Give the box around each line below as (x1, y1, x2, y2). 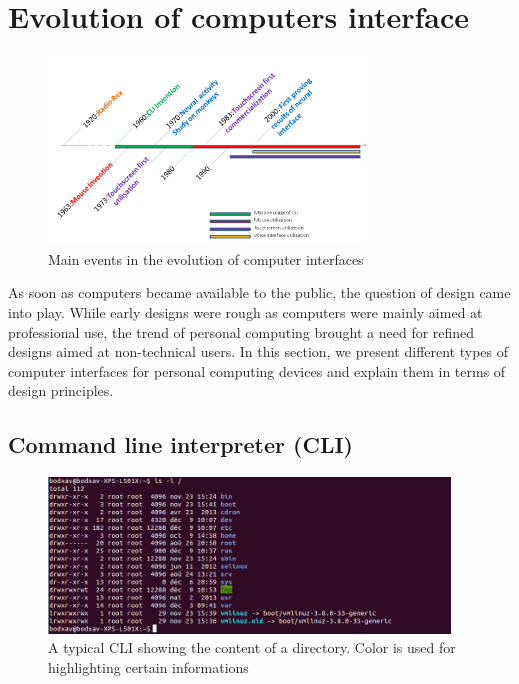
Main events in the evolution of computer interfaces (48, 248, 364, 269)
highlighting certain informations (48, 656, 249, 677)
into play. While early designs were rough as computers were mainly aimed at (8, 302, 483, 323)
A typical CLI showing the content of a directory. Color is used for (48, 637, 456, 658)
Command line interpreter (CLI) (8, 429, 353, 460)
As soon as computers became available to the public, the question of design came (8, 282, 511, 303)
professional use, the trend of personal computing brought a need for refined (8, 321, 475, 342)
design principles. (8, 380, 114, 401)
